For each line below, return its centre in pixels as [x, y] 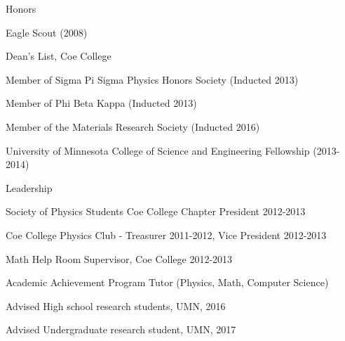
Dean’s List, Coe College [59, 56]
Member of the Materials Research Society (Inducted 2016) [133, 126]
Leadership [29, 187]
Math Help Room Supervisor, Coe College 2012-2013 [119, 258]
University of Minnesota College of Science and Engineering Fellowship [158, 150]
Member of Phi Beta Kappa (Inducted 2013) [101, 103]
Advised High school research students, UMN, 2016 [116, 305]
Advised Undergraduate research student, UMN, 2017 [121, 329]
